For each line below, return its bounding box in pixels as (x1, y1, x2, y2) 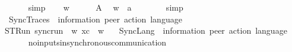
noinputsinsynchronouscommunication (28, 35, 167, 48)
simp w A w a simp (28, 1, 183, 13)
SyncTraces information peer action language (8, 12, 182, 25)
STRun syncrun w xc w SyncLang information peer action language (5, 24, 287, 37)
